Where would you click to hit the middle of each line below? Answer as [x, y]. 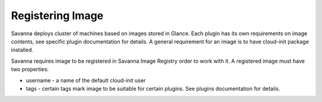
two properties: [30, 69]
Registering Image [57, 16]
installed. [22, 50]
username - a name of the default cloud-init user [86, 80]
